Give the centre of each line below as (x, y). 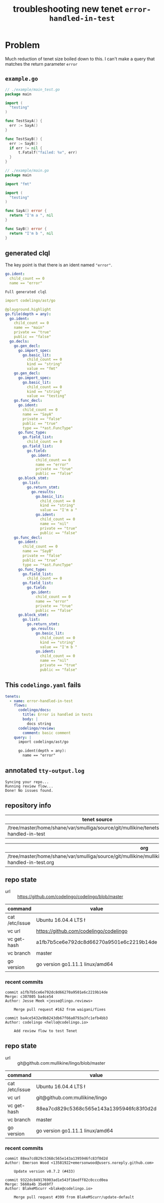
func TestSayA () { (24, 121)
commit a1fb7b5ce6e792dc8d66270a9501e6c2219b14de (57, 992)
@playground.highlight (28, 309)
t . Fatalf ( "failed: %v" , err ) (48, 153)
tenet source (97, 819)
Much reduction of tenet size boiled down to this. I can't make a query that (80, 59)
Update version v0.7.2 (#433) (45, 1171)
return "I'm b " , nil (31, 233)
